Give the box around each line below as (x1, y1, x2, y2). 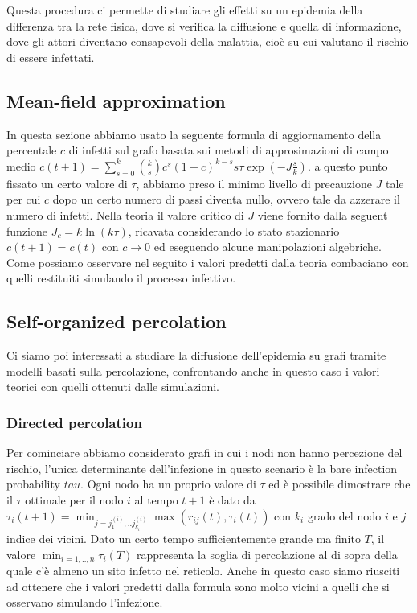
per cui (6, 191, 41, 208)
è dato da (209, 491, 256, 508)
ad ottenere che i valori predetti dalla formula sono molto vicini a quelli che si (6, 578, 390, 594)
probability (6, 475, 60, 492)
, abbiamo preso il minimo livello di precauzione (136, 175, 372, 191)
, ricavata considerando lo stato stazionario (128, 222, 340, 239)
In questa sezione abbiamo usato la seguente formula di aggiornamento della (6, 125, 382, 142)
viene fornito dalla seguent (257, 206, 388, 223)
